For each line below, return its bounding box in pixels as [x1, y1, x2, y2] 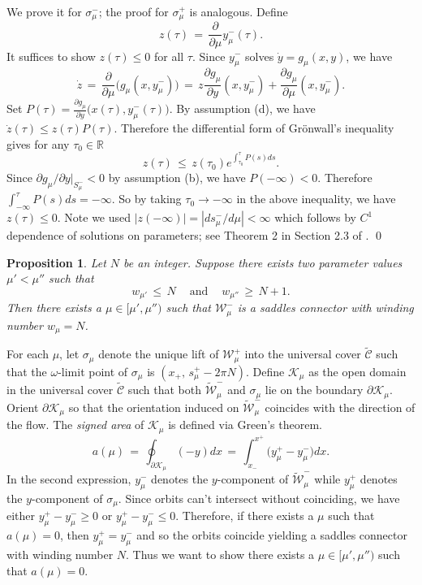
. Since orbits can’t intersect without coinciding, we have [118, 490, 400, 506]
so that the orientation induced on [68, 398, 239, 415]
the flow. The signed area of [6, 416, 144, 433]
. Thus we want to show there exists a [126, 546, 315, 563]
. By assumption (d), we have [169, 100, 316, 117]
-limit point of [58, 362, 128, 379]
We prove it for [6, 3, 82, 19]
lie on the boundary [265, 381, 364, 398]
